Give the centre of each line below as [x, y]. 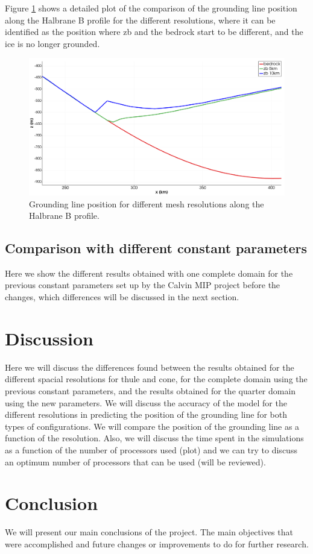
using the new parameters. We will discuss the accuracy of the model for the [146, 402]
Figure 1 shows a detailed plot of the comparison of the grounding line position [151, 8]
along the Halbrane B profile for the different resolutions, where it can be [140, 20]
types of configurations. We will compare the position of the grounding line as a [152, 426]
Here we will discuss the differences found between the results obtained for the [150, 367]
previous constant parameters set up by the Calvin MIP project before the [143, 285]
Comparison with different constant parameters [156, 248]
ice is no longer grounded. [52, 43]
